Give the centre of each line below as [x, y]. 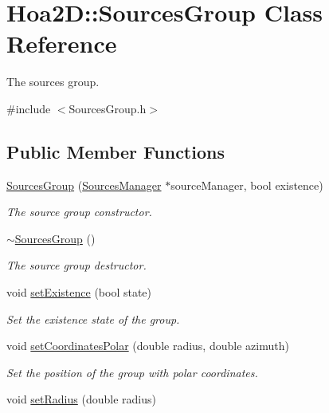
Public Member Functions [116, 151]
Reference [62, 43]
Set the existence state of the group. [93, 319]
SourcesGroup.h [108, 108]
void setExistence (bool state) [79, 292]
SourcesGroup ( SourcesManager [84, 185]
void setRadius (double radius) [81, 399]
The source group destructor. [76, 265]
